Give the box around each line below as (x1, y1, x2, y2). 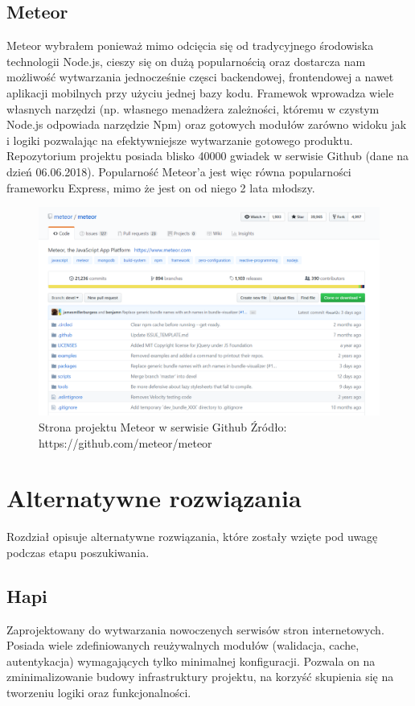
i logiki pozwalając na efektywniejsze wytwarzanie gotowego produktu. (6, 131, 353, 148)
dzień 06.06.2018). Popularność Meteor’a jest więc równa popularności (6, 163, 351, 180)
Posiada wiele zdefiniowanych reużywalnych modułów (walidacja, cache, (6, 637, 360, 654)
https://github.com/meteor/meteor (39, 434, 212, 451)
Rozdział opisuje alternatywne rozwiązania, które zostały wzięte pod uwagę (6, 528, 378, 545)
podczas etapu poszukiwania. (6, 543, 150, 560)
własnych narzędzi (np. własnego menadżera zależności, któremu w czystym (6, 100, 380, 117)
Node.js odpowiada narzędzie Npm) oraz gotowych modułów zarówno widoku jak (6, 116, 407, 133)
